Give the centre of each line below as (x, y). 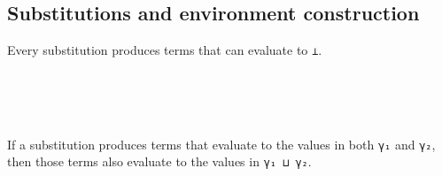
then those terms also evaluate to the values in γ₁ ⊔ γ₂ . (159, 161)
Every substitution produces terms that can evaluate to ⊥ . (165, 50)
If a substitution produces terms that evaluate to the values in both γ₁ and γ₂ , (221, 144)
